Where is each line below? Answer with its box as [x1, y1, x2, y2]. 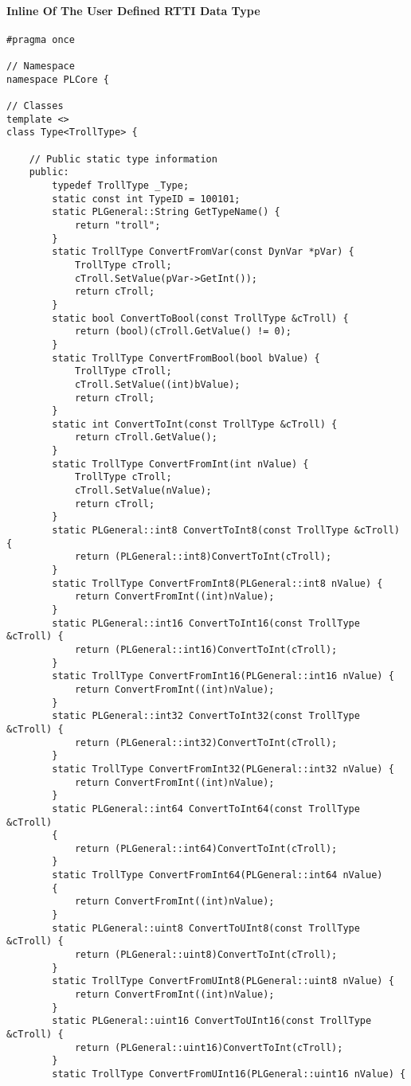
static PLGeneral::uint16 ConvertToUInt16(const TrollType [52, 1015, 372, 1027]
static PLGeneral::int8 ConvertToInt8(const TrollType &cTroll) [52, 525, 400, 537]
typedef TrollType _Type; [52, 180, 190, 192]
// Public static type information [29, 153, 217, 165]
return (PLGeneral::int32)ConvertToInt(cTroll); [74, 736, 338, 748]
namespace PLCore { [6, 73, 109, 85]
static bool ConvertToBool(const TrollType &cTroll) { [52, 312, 349, 324]
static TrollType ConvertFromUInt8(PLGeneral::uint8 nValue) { [52, 975, 394, 987]
